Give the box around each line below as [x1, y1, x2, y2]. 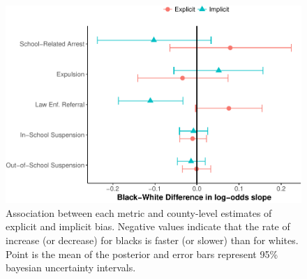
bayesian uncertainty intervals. [6, 260, 136, 275]
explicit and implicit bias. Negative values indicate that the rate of [6, 219, 290, 234]
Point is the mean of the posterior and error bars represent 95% [6, 246, 278, 261]
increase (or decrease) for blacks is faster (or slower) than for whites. [6, 233, 299, 248]
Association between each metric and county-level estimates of [6, 205, 272, 220]
